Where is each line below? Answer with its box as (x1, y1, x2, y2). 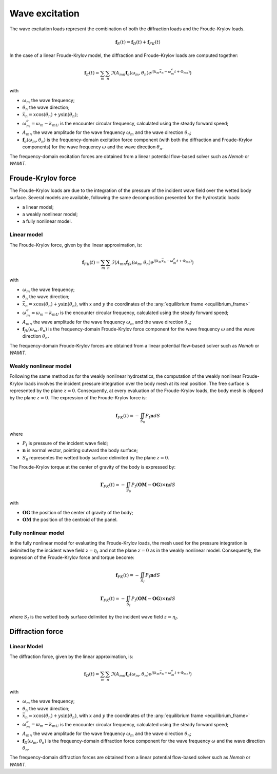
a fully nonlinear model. (22, 218, 72, 224)
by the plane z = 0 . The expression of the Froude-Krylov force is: (9, 395, 147, 401)
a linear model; (22, 204, 54, 210)
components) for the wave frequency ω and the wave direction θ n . (22, 144, 164, 151)
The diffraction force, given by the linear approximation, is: (9, 653, 133, 660)
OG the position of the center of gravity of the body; (22, 509, 133, 515)
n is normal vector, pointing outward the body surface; (22, 447, 138, 454)
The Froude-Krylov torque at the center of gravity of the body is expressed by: (9, 464, 176, 470)
